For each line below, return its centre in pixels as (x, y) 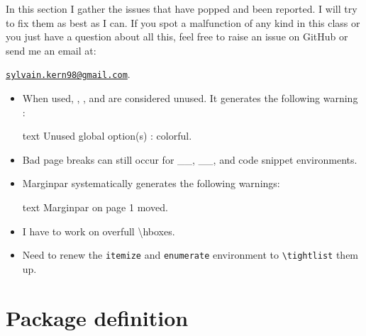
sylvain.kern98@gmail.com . (68, 74)
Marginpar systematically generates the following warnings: (151, 183)
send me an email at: (51, 50)
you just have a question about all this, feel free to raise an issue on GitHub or (177, 37)
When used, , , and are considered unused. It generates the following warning (190, 98)
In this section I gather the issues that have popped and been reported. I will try (182, 9)
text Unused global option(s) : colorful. (107, 136)
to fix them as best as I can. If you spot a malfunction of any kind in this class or (183, 22)
